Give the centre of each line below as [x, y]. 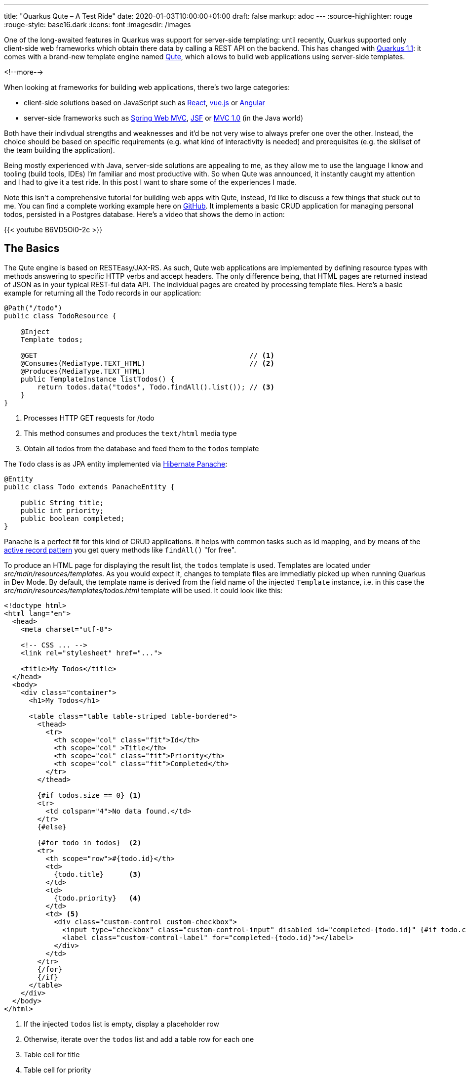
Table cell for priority [58, 1070]
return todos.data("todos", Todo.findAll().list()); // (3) [156, 387]
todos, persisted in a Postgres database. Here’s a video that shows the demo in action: [144, 214]
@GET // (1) [147, 355]
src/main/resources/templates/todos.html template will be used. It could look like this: [143, 590]
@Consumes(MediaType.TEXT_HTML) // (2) [147, 363]
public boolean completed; [73, 518]
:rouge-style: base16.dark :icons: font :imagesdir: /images [97, 24]
